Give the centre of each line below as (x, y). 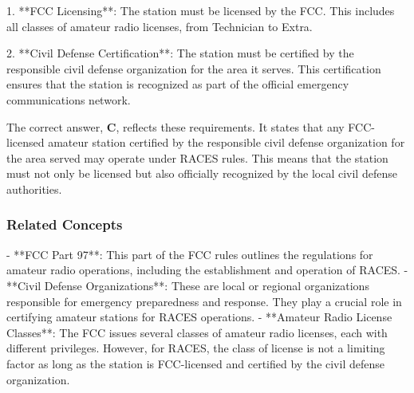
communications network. (69, 99)
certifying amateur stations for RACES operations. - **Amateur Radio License (199, 317)
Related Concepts (65, 224)
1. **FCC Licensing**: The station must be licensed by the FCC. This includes (201, 10)
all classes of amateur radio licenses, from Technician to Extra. (160, 26)
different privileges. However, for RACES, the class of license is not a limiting (196, 348)
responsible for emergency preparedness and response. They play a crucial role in (204, 301)
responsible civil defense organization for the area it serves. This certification (194, 68)
